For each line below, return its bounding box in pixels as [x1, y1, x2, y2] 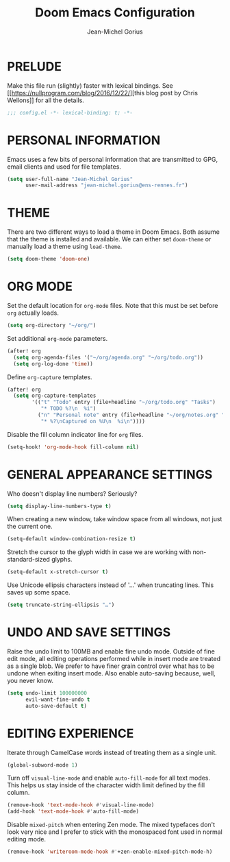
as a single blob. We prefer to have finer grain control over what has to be [7, 662, 215, 670]
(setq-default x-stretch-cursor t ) [7, 568, 109, 575]
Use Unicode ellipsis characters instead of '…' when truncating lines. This [7, 581, 214, 589]
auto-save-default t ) [25, 702, 88, 709]
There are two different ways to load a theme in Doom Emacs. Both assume [7, 228, 220, 236]
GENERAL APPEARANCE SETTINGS [7, 466, 213, 482]
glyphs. [51, 555, 73, 564]
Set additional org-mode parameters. [7, 334, 108, 342]
